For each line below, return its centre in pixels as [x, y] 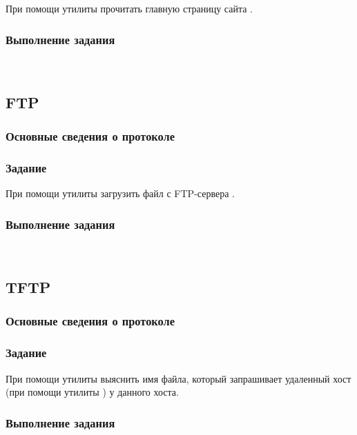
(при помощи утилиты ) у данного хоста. [92, 392]
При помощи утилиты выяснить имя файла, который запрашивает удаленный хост [178, 378]
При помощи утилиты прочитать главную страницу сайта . [129, 8]
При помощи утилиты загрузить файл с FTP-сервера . [120, 193]
